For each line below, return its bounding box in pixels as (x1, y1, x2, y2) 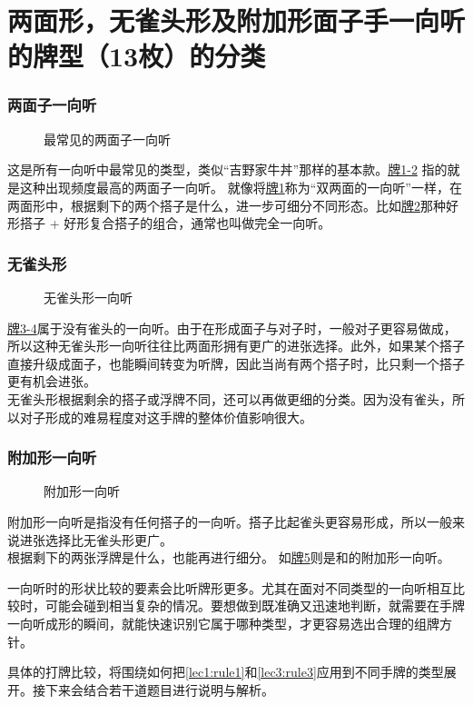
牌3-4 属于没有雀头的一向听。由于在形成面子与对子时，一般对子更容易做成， (7, 318, 457, 337)
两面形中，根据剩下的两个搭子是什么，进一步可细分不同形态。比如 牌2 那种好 (7, 195, 458, 214)
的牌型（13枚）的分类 (7, 37, 266, 74)
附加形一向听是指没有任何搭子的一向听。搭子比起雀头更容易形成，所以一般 (7, 511, 452, 531)
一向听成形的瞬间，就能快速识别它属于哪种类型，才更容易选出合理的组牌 (7, 613, 439, 632)
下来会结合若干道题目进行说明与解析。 (44, 680, 274, 699)
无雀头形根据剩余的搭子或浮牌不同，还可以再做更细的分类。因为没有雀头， (7, 389, 452, 408)
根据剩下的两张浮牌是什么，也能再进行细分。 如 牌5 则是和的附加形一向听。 (7, 548, 450, 567)
